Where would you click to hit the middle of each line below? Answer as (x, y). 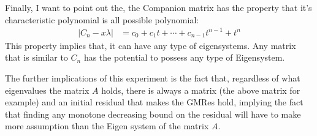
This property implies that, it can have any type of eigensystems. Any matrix (151, 45)
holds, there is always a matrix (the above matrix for (201, 90)
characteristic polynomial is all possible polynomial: (102, 19)
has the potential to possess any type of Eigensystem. (184, 57)
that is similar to (36, 57)
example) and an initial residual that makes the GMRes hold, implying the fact (154, 102)
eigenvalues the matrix (47, 90)
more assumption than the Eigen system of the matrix (107, 126)
